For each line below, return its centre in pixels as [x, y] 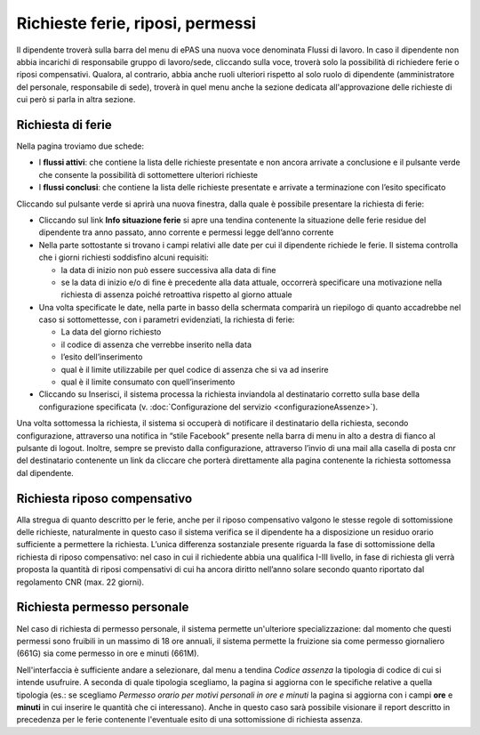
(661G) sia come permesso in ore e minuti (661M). [108, 653]
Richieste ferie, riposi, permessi [136, 23]
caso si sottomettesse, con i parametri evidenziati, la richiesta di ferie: [167, 319]
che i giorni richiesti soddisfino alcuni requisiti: [124, 257]
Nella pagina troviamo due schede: [80, 146]
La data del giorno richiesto [111, 332]
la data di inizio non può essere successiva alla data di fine [168, 270]
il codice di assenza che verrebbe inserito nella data [156, 344]
